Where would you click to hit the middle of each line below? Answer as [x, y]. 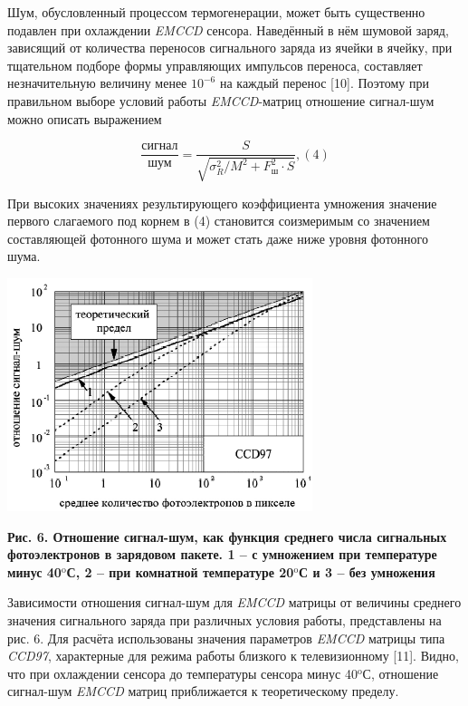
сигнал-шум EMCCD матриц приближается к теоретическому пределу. [203, 691]
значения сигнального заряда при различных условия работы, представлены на [224, 619]
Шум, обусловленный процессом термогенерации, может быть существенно [216, 12]
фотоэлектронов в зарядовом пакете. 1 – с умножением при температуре [222, 554]
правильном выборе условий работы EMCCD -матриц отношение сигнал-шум [221, 100]
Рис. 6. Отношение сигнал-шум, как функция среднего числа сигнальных [227, 536]
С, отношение [401, 673]
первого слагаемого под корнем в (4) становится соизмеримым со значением [219, 221]
